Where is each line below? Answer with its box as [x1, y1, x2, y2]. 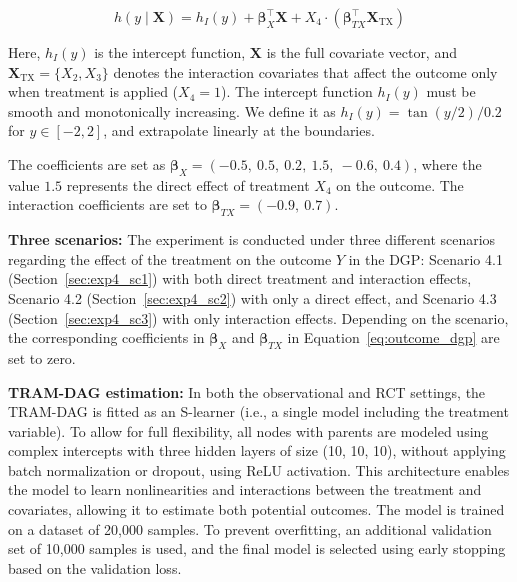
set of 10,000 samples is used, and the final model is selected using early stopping [8, 538, 506, 559]
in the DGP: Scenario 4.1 [348, 248, 503, 269]
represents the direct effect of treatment [66, 174, 310, 195]
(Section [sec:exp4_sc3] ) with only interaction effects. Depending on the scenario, [8, 307, 509, 328]
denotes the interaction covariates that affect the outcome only [113, 61, 498, 82]
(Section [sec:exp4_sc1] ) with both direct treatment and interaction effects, [8, 268, 472, 289]
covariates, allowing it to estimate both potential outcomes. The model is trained [8, 499, 505, 520]
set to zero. [8, 347, 76, 368]
